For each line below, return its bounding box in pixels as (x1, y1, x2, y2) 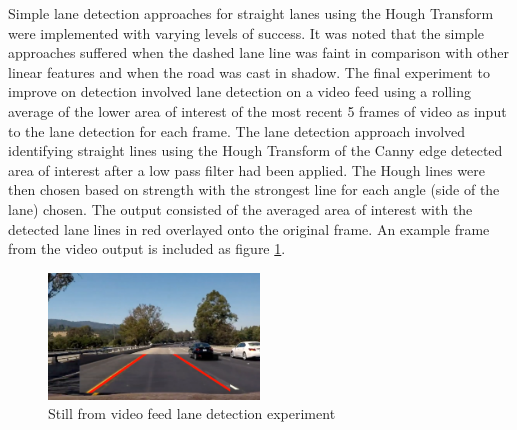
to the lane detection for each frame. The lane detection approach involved (8, 120, 466, 141)
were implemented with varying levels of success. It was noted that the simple (8, 22, 485, 43)
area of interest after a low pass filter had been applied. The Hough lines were (8, 159, 485, 180)
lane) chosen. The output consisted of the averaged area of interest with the (8, 198, 473, 219)
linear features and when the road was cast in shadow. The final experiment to (8, 61, 490, 82)
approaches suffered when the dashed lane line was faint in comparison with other (8, 42, 510, 63)
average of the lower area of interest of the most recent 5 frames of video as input (8, 100, 507, 121)
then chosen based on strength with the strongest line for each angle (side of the (8, 179, 500, 200)
